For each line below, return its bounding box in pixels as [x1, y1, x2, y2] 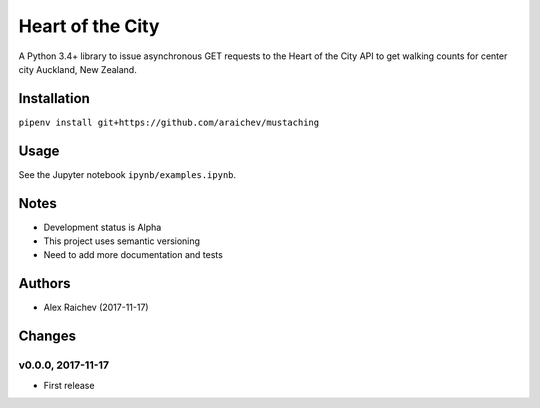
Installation [18, 90, 90, 107]
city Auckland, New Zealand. [18, 63, 137, 75]
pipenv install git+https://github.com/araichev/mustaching [18, 116, 320, 128]
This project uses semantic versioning [43, 235, 200, 247]
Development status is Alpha [43, 221, 162, 233]
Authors [18, 275, 71, 292]
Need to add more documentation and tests [43, 249, 224, 261]
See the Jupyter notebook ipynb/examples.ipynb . [18, 168, 237, 180]
